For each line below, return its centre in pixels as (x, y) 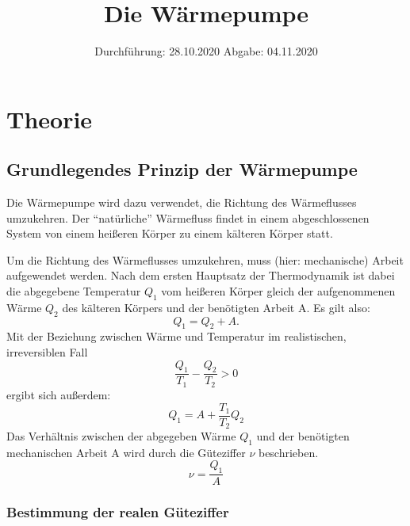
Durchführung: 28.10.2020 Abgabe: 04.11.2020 (206, 51)
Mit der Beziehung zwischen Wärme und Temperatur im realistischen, (176, 336)
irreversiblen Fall (47, 352)
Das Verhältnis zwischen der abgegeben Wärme (121, 436)
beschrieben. (288, 452)
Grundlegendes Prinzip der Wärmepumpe (182, 169)
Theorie (50, 118)
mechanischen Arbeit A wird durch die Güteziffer (126, 452)
